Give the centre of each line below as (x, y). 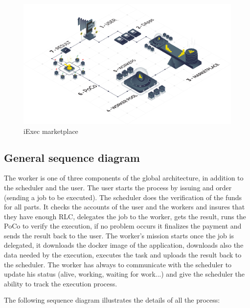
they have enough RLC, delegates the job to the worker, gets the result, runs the (125, 216)
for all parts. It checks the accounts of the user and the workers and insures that (125, 207)
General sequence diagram (72, 157)
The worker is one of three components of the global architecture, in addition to (124, 178)
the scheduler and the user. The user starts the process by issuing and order (118, 187)
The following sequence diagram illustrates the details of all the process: (112, 300)
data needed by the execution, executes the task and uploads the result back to (123, 255)
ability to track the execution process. (61, 283)
